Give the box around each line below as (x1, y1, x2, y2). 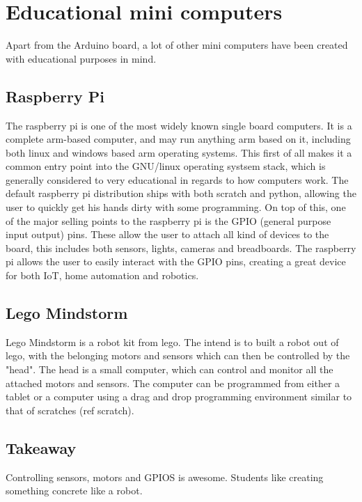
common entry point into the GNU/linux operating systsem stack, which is (6, 159, 326, 173)
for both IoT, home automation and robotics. (6, 268, 199, 283)
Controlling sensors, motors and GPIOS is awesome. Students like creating (6, 469, 324, 484)
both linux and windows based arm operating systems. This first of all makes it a (6, 145, 352, 159)
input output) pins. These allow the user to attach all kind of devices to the (6, 227, 329, 242)
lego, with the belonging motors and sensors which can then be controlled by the (6, 348, 350, 363)
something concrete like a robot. (6, 483, 143, 498)
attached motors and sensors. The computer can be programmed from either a (6, 375, 340, 390)
